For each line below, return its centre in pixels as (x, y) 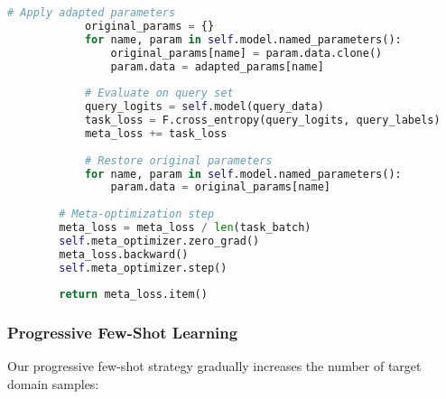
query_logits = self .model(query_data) (204, 107)
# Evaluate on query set (159, 93)
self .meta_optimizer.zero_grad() (159, 241)
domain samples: (53, 384)
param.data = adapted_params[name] (217, 66)
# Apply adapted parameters (92, 13)
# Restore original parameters (178, 160)
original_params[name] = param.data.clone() (246, 53)
